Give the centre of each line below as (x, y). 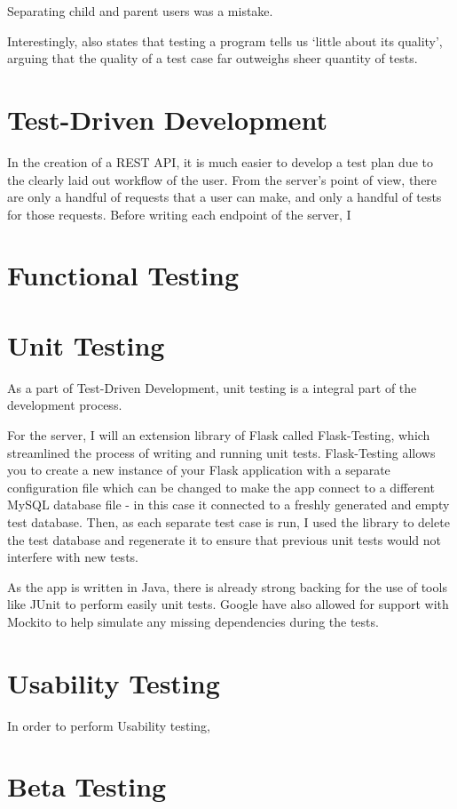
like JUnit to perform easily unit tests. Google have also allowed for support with (228, 604)
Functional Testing (123, 275)
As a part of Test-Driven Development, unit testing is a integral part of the (212, 387)
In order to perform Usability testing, (109, 725)
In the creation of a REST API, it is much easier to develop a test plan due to (220, 161)
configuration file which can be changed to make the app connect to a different (221, 487)
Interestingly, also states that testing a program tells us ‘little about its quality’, (225, 40)
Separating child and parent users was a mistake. (140, 11)
